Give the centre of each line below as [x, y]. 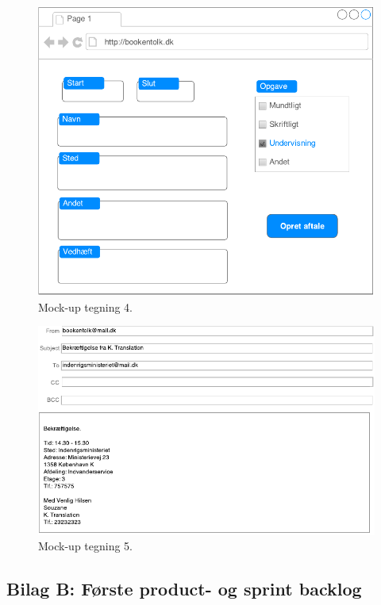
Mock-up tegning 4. [86, 306]
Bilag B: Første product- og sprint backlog [184, 589]
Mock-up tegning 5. [86, 546]
